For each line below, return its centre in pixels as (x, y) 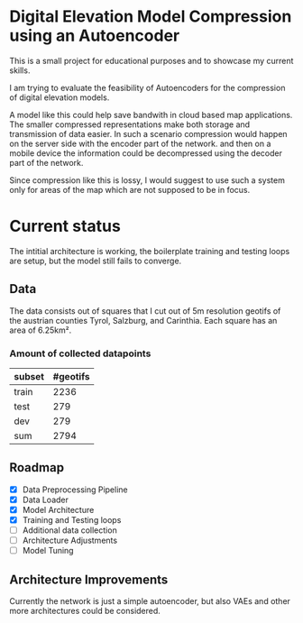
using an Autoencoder (95, 36)
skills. (20, 70)
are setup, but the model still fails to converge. (96, 261)
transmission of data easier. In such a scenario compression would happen (148, 133)
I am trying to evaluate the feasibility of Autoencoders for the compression (147, 87)
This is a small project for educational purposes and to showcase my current (151, 60)
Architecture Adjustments (70, 541)
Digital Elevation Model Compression (151, 17)
